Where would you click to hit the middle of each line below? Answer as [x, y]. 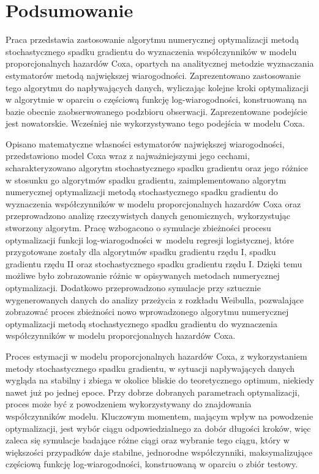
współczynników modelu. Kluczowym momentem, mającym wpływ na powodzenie [159, 416]
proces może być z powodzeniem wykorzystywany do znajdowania [129, 404]
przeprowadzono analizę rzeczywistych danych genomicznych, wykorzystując [148, 216]
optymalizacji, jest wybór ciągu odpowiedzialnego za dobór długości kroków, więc [158, 428]
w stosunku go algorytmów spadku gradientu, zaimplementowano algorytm [146, 180]
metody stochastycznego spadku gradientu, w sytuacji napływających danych [150, 368]
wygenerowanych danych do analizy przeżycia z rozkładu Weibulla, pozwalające [155, 299]
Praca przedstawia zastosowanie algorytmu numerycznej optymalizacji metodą [152, 39]
